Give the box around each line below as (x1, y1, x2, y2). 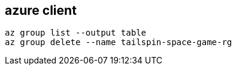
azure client (5, 3, 77, 18)
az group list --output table (5, 28, 147, 38)
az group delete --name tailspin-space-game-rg (5, 37, 232, 47)
